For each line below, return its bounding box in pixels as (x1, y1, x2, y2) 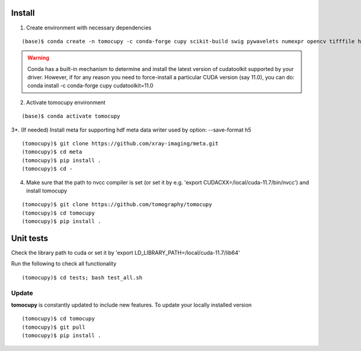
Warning (27, 54, 49, 61)
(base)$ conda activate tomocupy (22, 113, 120, 120)
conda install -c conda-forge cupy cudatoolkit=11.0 (27, 82, 153, 90)
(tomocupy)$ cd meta (22, 148, 82, 156)
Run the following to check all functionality (11, 260, 117, 267)
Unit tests (11, 233, 48, 243)
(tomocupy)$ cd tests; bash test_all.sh (22, 274, 143, 281)
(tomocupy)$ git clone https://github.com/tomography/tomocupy (22, 201, 212, 208)
